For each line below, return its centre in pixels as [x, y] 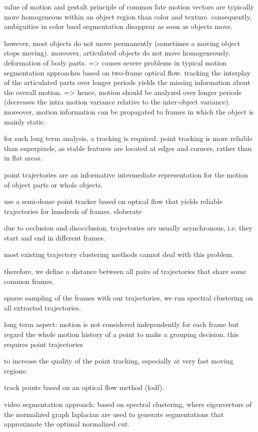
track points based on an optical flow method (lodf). [84, 387]
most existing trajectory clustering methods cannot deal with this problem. [119, 254]
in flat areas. [23, 158]
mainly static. [25, 121]
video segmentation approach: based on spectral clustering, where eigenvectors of [128, 404]
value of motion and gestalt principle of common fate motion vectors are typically [129, 6]
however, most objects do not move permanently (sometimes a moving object [122, 43]
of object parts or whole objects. [53, 184]
